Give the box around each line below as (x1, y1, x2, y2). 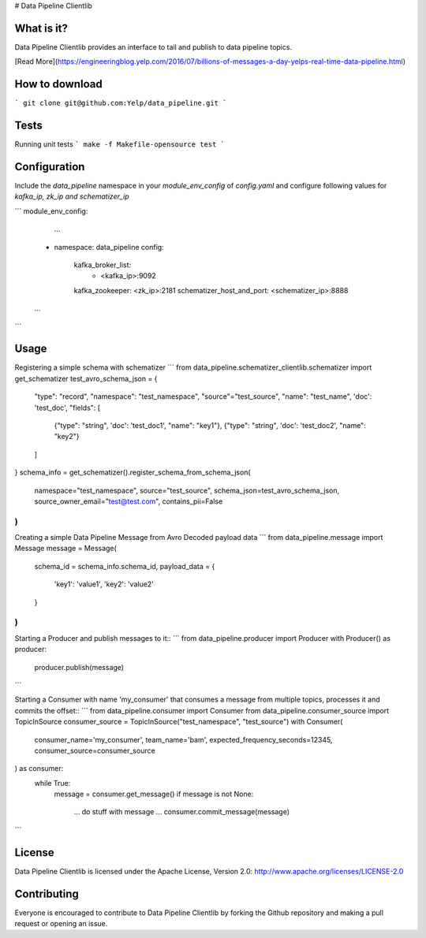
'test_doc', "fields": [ (34, 403, 101, 412)
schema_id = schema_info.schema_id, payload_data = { (34, 561, 215, 571)
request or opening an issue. (14, 919, 108, 929)
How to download (14, 77, 103, 91)
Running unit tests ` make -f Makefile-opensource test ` (14, 140, 225, 149)
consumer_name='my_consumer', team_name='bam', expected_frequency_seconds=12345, (34, 735, 333, 744)
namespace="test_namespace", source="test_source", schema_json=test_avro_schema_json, (34, 486, 339, 495)
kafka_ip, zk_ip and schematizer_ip (14, 192, 129, 201)
